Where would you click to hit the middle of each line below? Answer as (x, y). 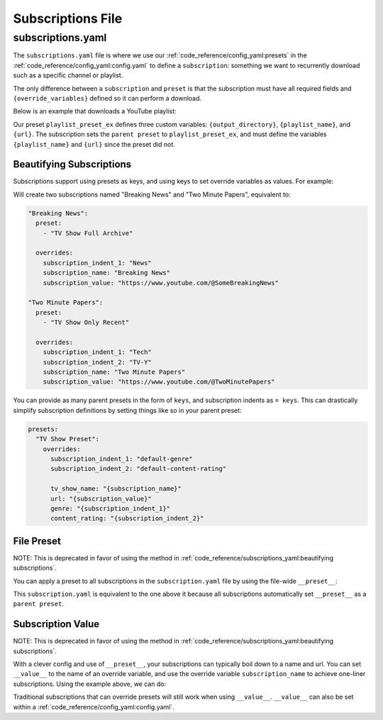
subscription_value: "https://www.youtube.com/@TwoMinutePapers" (159, 382)
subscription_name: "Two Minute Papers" (114, 372)
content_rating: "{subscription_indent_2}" (127, 519)
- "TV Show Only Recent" (86, 322)
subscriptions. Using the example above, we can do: (90, 684)
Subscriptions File (68, 18)
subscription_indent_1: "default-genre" (122, 459)
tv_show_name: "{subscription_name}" (116, 489)
